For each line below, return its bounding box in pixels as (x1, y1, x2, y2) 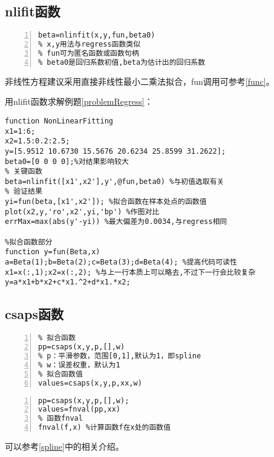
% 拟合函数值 (38, 369, 83, 378)
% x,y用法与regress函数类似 (38, 40, 141, 49)
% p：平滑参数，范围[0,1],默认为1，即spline (38, 352, 201, 360)
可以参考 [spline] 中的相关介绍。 (5, 440, 124, 452)
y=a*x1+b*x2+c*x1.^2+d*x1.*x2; (5, 278, 131, 287)
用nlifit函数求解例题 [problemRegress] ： (5, 95, 153, 108)
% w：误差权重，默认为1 (38, 360, 120, 369)
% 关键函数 (5, 167, 42, 176)
